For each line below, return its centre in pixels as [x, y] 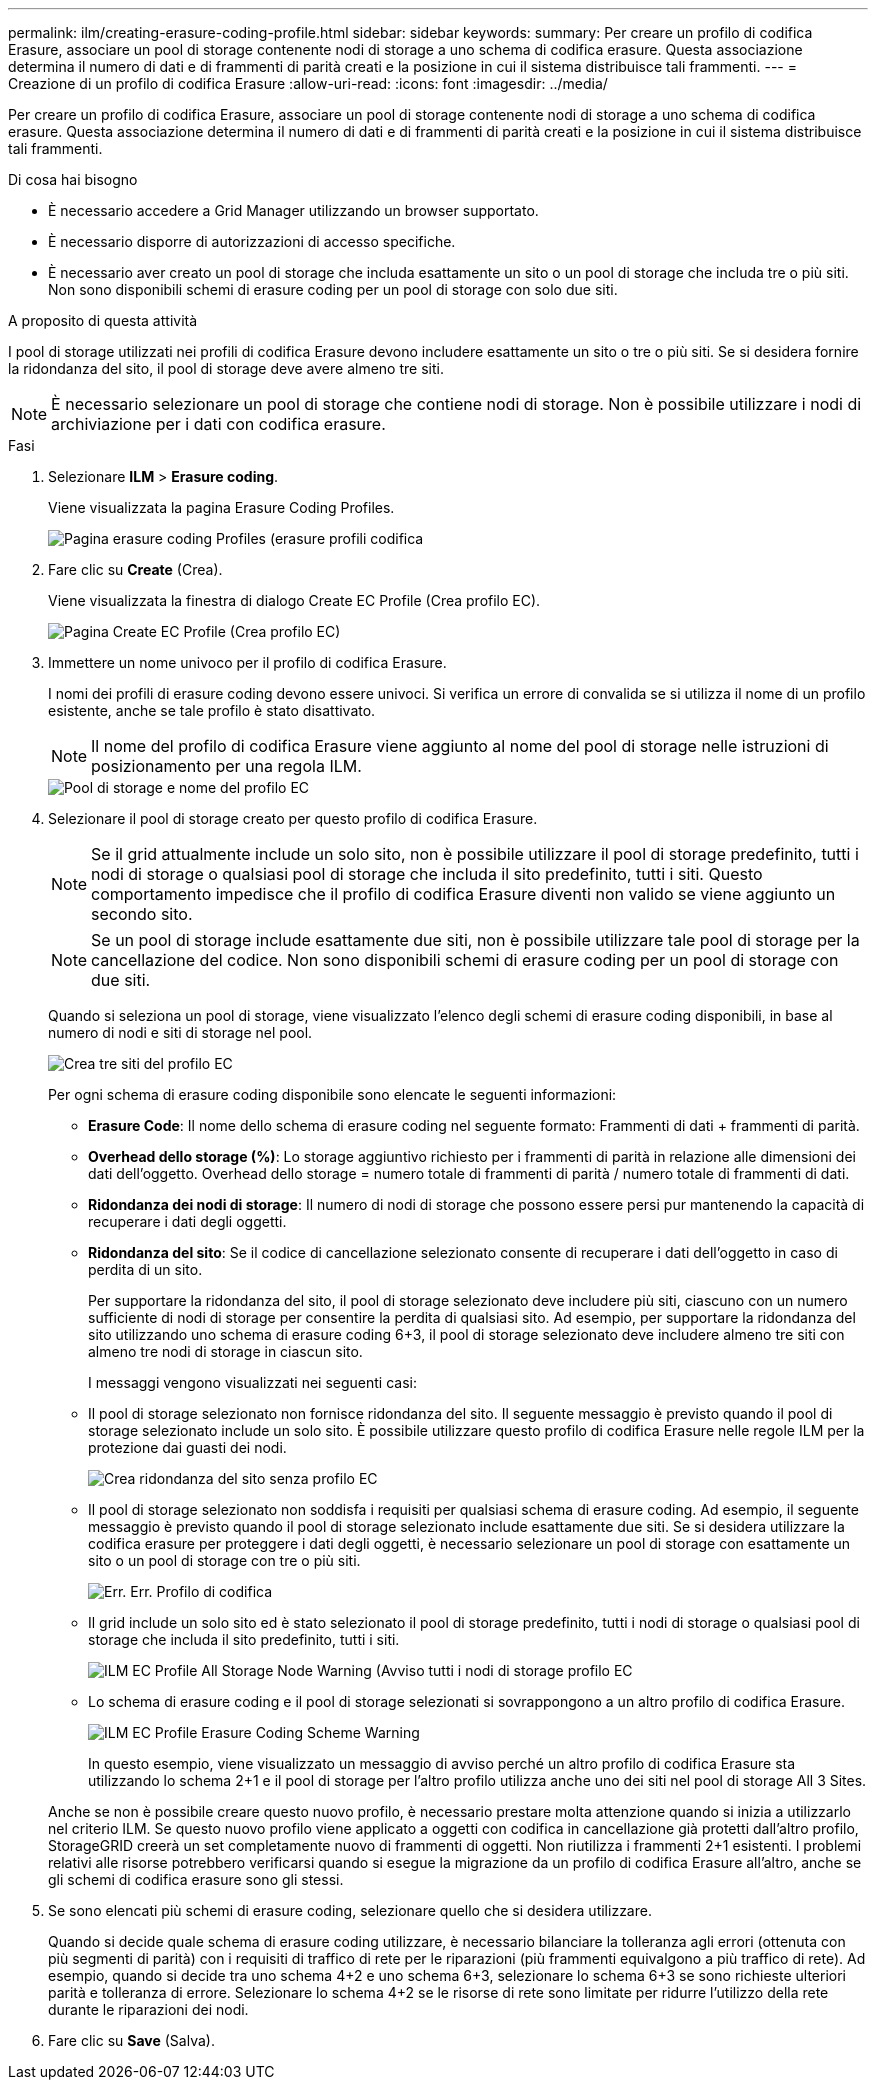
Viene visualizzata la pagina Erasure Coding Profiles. [221, 507]
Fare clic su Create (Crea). [135, 569]
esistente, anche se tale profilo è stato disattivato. [212, 710]
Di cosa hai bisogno [73, 179]
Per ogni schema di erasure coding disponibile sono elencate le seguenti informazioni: [332, 1094]
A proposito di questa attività [103, 320]
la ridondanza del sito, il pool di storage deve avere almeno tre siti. [226, 368]
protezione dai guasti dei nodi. [187, 1447]
